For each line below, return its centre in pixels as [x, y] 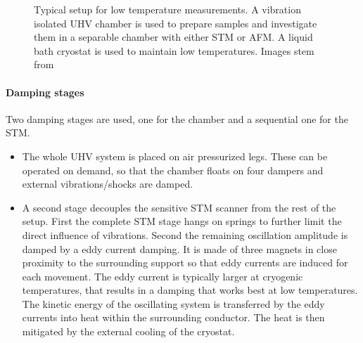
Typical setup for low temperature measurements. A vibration [167, 9]
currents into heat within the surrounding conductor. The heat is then [173, 317]
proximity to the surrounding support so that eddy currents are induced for [185, 263]
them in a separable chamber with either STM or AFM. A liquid [173, 37]
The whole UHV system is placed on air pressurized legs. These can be [175, 156]
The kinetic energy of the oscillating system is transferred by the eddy [173, 303]
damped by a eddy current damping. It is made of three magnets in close [179, 248]
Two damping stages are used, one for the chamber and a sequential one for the [177, 118]
